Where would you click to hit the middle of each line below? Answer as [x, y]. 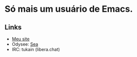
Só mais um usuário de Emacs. [69, 9]
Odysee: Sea [25, 44]
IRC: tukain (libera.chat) [36, 49]
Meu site [21, 39]
